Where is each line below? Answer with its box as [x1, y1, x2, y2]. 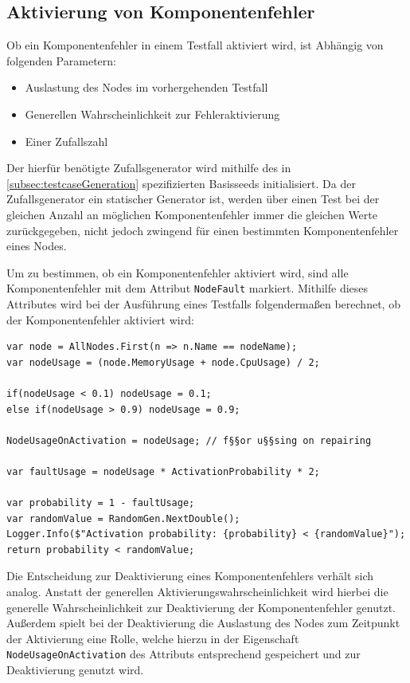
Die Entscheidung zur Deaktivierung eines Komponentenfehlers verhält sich [6, 567, 374, 584]
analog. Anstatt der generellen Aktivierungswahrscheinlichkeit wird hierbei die [6, 583, 389, 600]
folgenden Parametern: [6, 52, 116, 69]
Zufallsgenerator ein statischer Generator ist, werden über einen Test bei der [6, 190, 380, 207]
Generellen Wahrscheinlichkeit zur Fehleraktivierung [25, 105, 280, 122]
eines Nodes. [6, 237, 67, 254]
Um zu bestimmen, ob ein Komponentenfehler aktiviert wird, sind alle [6, 264, 349, 281]
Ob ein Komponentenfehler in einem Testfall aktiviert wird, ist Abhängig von [6, 37, 384, 53]
